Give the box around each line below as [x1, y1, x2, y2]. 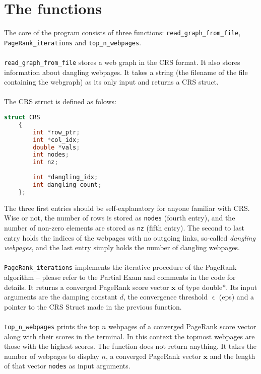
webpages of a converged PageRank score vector [108, 321, 256, 331]
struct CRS [4, 114, 40, 121]
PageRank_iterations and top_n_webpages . [4, 37, 142, 47]
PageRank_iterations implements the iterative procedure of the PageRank [4, 262, 237, 272]
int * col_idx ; [33, 136, 80, 143]
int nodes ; [33, 151, 69, 159]
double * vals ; [33, 143, 80, 151]
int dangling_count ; [33, 181, 102, 188]
